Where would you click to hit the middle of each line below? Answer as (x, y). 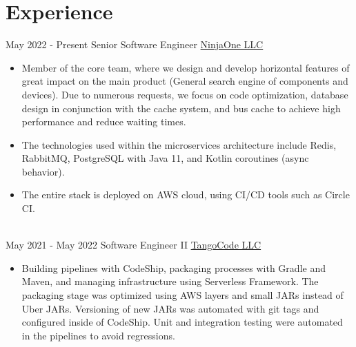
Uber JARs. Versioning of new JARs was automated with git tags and (170, 308)
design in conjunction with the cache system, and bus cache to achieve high (181, 108)
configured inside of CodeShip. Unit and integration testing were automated (182, 322)
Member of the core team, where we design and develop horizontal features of (186, 67)
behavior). (43, 171)
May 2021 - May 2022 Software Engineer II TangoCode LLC (133, 245)
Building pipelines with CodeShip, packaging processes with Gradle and (174, 267)
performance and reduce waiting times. (104, 122)
